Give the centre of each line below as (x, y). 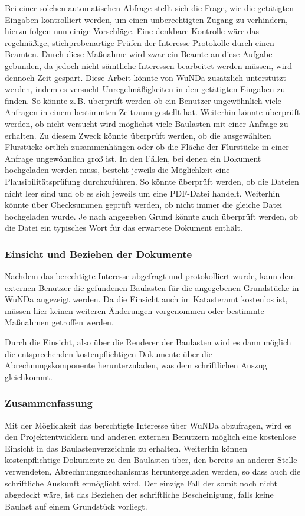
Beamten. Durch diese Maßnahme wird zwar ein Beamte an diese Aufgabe (139, 54)
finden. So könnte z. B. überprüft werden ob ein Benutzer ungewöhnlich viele (143, 100)
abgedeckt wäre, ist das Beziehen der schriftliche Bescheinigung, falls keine (139, 494)
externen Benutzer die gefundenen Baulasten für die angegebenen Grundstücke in (152, 287)
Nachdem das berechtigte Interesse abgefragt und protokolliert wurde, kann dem (150, 276)
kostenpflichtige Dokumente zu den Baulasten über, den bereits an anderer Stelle (151, 460)
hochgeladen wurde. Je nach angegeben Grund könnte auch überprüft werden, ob (152, 216)
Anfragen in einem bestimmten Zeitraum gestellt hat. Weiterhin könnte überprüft (152, 112)
